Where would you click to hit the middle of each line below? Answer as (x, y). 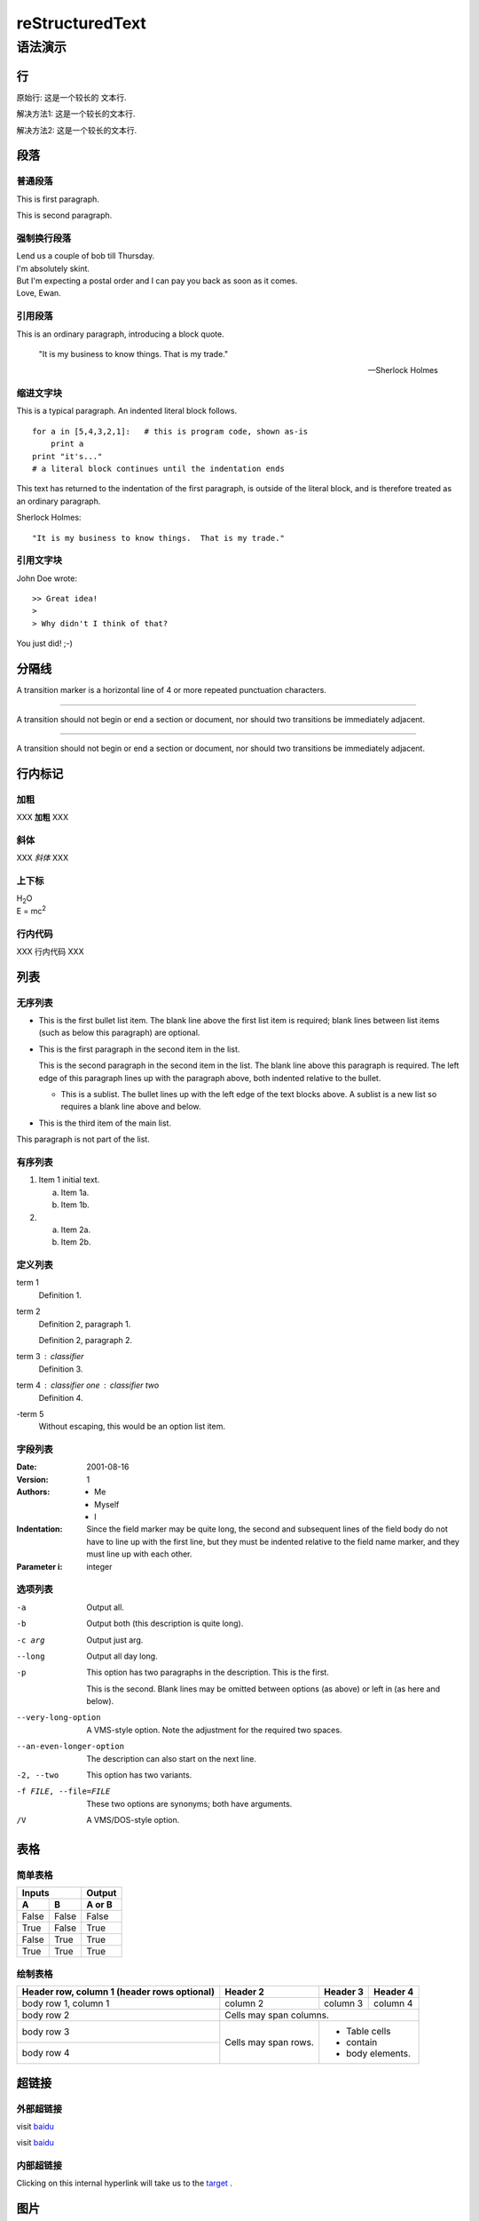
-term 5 (30, 1413)
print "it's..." (67, 456)
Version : (32, 1479)
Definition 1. (60, 1295)
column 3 (344, 2003)
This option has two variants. (139, 1775)
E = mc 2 (31, 910)
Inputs (35, 1893)
